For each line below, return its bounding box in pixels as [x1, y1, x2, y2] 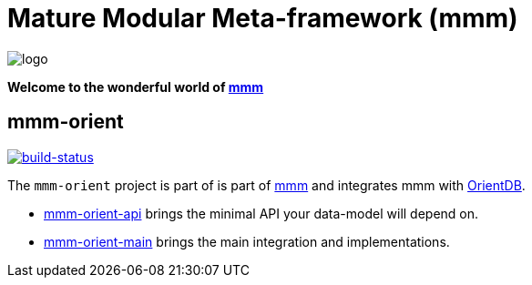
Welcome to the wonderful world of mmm [7, 78, 264, 95]
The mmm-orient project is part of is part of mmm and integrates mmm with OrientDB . [7, 177, 526, 193]
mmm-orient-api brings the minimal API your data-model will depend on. [44, 205, 479, 221]
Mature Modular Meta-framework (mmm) [7, 3, 518, 34]
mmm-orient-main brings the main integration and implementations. [44, 233, 450, 249]
